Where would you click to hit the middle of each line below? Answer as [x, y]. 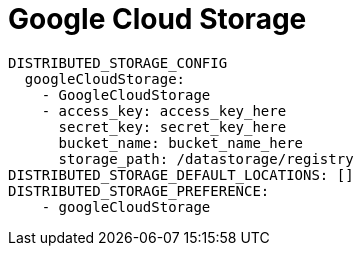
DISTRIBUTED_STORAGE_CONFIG [118, 62]
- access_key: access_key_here [164, 110]
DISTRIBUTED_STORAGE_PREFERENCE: [139, 190]
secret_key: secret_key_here [172, 126]
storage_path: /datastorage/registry [206, 158]
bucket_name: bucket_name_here [181, 142]
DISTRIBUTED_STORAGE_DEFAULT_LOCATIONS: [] [181, 174]
